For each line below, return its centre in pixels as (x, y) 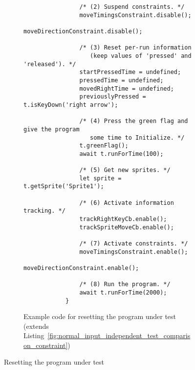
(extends (36, 326)
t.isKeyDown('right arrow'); (71, 105)
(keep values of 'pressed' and (141, 56)
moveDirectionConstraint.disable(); (83, 31)
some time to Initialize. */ (137, 137)
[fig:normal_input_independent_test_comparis (119, 335)
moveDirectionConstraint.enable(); (81, 268)
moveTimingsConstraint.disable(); (135, 15)
